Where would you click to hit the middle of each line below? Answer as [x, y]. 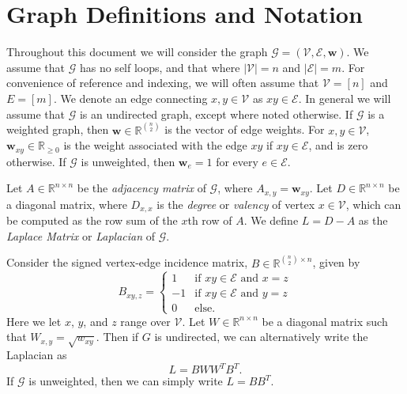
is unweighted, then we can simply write [126, 381]
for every [237, 161]
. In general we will [345, 98]
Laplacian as [37, 355]
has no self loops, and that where [160, 67]
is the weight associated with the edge [155, 145]
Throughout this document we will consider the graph [137, 52]
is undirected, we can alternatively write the [261, 337]
